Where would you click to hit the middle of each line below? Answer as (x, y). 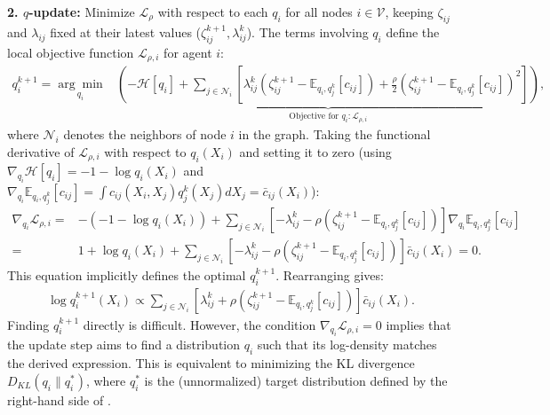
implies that (418, 324)
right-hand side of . (59, 399)
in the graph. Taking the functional (335, 134)
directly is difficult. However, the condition (199, 324)
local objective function (71, 52)
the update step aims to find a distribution (124, 345)
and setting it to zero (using (315, 151)
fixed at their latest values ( (126, 31)
